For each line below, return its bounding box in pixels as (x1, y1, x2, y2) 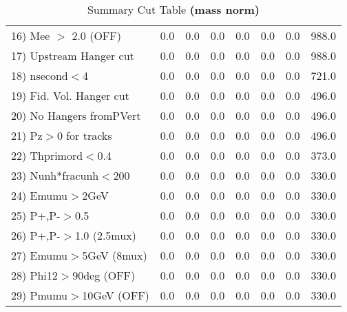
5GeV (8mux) (82, 247, 147, 263)
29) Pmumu (11, 287, 68, 303)
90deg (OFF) (72, 267, 136, 283)
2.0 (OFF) (72, 28, 121, 43)
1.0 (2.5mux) (74, 227, 136, 243)
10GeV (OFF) (82, 287, 149, 303)
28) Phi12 (11, 267, 58, 283)
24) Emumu (11, 187, 68, 203)
